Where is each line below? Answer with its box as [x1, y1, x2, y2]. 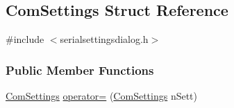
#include [6, 32, 44, 46]
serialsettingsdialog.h [60, 32, 149, 46]
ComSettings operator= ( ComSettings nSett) [6, 89, 198, 103]
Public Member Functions [6, 61, 154, 78]
